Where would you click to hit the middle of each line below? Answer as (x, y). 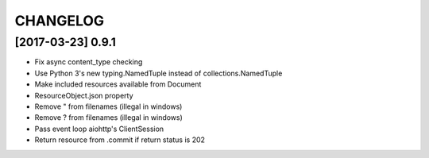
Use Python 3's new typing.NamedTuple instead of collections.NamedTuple (158, 73)
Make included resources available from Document (118, 84)
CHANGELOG (60, 21)
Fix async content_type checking (89, 62)
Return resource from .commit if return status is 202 (120, 140)
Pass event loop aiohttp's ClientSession (99, 129)
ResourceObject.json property (84, 95)
